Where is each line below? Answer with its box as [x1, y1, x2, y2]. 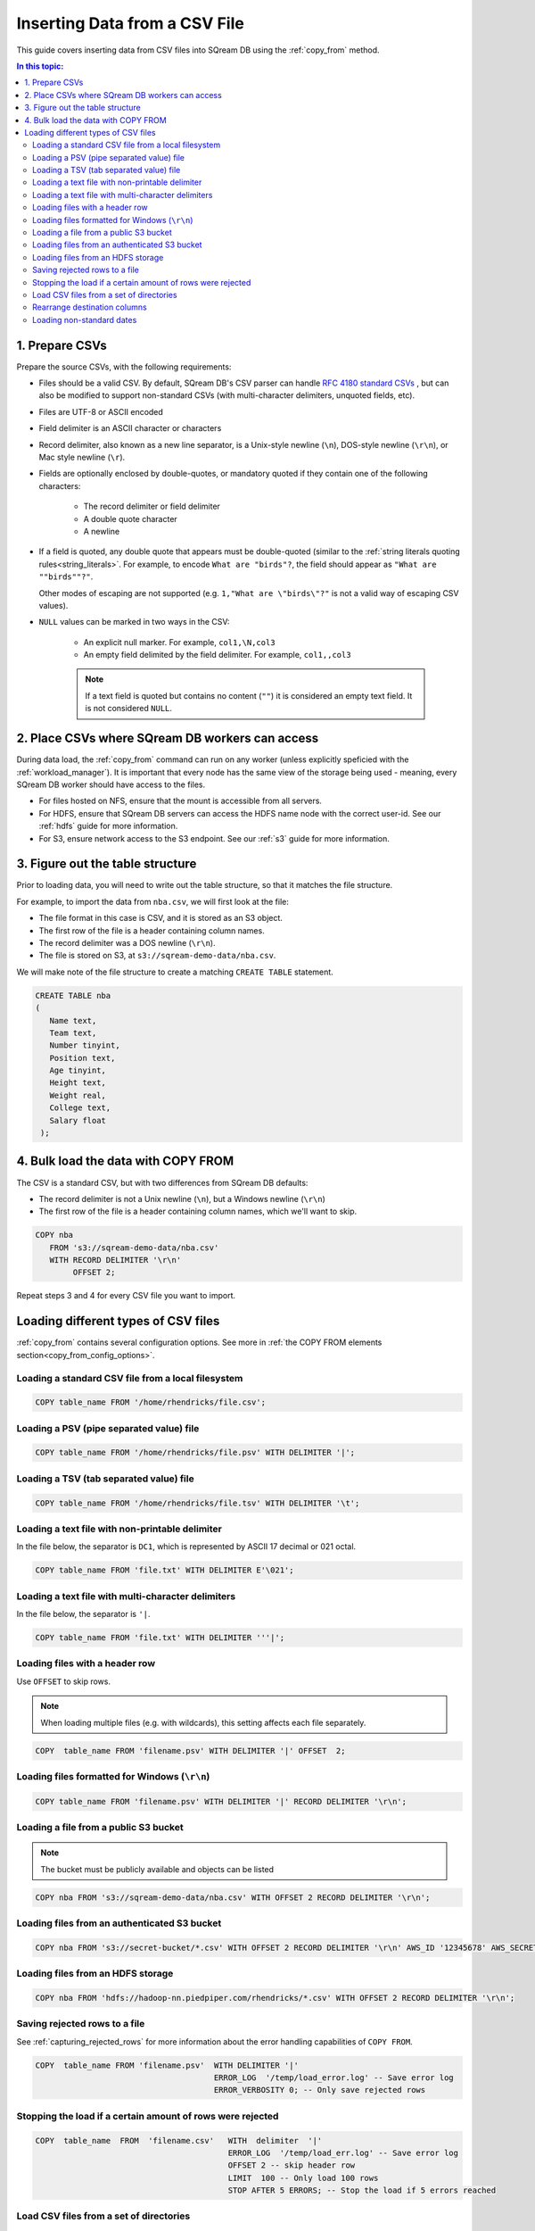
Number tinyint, [49, 1041, 120, 1050]
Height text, [49, 1078, 107, 1088]
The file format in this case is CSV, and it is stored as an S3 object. [38, 913, 283, 924]
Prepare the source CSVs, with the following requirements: [16, 361, 232, 372]
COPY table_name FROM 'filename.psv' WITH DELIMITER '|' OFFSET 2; [35, 1746, 346, 1755]
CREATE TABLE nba [35, 991, 111, 1000]
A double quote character [83, 513, 177, 524]
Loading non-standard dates [32, 314, 137, 325]
